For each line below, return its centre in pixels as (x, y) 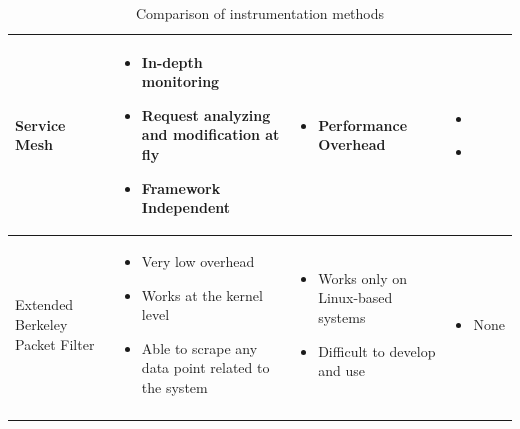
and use (341, 370)
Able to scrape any (199, 347)
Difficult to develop (377, 350)
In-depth (172, 61)
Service (40, 124)
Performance (363, 124)
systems (342, 316)
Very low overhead (198, 261)
